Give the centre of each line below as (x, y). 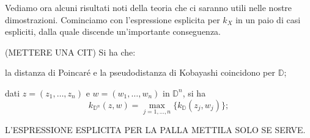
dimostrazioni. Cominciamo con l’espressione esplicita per (113, 19)
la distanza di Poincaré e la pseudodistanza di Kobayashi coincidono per (140, 72)
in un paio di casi (268, 19)
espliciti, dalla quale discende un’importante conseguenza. (113, 31)
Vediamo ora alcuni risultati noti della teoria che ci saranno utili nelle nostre (149, 7)
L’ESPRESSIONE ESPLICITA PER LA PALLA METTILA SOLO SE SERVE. (155, 129)
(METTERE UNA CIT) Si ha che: (70, 52)
